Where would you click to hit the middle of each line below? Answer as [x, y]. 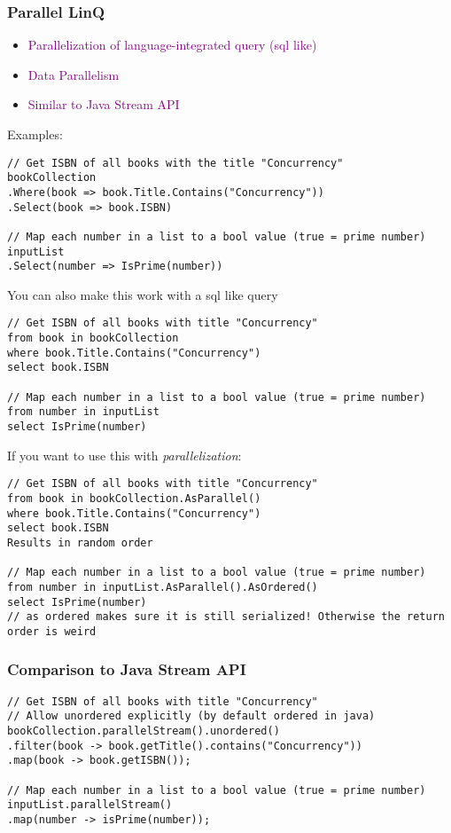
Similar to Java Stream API [104, 104]
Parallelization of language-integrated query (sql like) [172, 45]
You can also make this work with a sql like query [143, 294]
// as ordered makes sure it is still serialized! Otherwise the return [226, 617]
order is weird [52, 631]
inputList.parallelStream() [90, 805]
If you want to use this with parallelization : [124, 455]
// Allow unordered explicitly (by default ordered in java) [191, 716]
